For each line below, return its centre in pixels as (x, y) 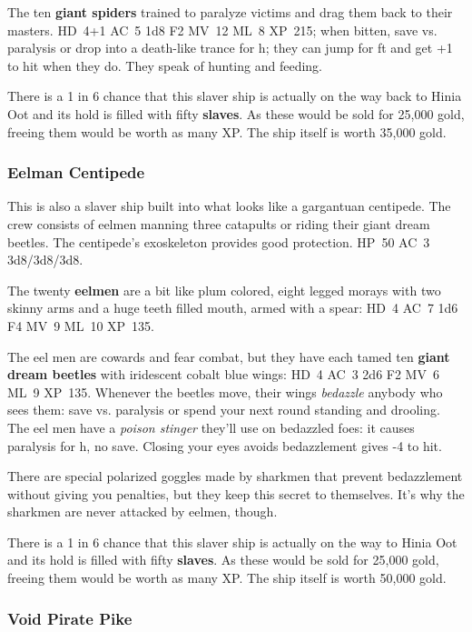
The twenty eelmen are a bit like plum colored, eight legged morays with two (224, 290)
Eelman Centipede (76, 172)
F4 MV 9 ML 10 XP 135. (81, 325)
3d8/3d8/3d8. (45, 260)
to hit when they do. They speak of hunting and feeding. (165, 65)
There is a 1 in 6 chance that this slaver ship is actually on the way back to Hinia (235, 96)
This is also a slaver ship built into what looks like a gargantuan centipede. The (229, 206)
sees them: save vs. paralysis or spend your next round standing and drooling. (224, 410)
